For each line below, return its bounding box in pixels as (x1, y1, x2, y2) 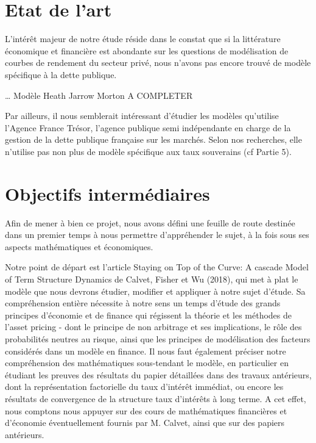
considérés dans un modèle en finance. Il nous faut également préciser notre (5, 344, 286, 357)
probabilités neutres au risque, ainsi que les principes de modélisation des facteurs (5, 332, 311, 345)
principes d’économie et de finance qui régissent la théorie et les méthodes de (5, 308, 292, 321)
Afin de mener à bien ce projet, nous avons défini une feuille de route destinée (5, 216, 295, 229)
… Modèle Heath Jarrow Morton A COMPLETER (5, 88, 193, 101)
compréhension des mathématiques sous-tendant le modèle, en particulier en (5, 356, 289, 369)
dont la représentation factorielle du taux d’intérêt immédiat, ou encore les (5, 380, 284, 393)
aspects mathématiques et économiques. (5, 240, 153, 253)
